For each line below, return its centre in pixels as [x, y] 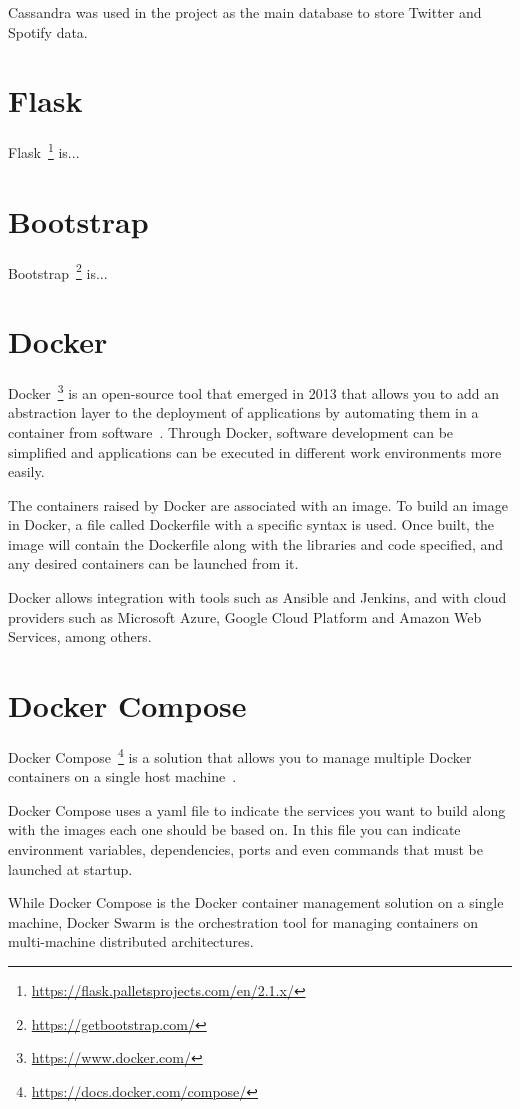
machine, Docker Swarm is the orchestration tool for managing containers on [243, 921]
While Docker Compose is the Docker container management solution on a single [256, 902]
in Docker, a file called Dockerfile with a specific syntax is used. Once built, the [251, 524]
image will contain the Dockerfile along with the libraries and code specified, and [256, 543]
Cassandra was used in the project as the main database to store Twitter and [245, 12]
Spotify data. [48, 31]
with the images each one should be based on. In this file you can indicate [234, 829]
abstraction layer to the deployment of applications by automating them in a [243, 412]
